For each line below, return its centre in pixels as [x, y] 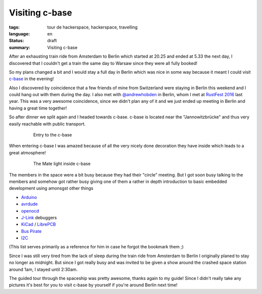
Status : [16, 41]
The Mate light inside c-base [62, 164]
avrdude [30, 204]
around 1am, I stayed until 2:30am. [43, 269]
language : [19, 33]
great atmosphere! [27, 152]
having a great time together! [38, 108]
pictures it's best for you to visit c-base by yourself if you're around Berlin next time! [93, 285]
